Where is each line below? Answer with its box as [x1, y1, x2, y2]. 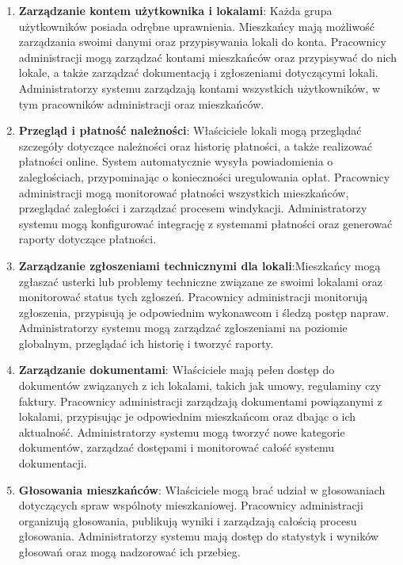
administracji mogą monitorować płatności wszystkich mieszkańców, [18, 184, 349, 200]
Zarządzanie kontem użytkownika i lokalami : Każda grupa [18, 2, 333, 18]
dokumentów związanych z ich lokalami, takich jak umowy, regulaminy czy [18, 377, 382, 394]
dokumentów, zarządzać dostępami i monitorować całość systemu [18, 439, 334, 456]
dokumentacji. [18, 455, 87, 471]
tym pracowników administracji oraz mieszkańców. [18, 95, 264, 112]
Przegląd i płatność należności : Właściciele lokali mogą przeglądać [18, 122, 362, 139]
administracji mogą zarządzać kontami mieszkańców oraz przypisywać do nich [18, 48, 397, 65]
